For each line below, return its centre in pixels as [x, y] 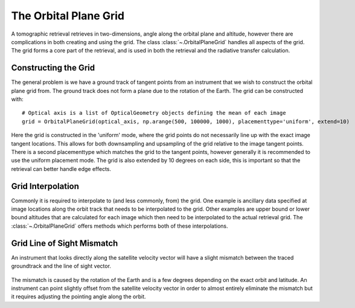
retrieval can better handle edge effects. [61, 168]
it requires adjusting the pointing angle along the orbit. [78, 297]
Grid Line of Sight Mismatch [65, 243]
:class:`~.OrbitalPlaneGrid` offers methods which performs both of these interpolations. [120, 226]
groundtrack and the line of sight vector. [61, 266]
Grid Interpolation [45, 186]
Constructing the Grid [53, 68]
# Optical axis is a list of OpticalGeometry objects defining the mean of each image [154, 113]
